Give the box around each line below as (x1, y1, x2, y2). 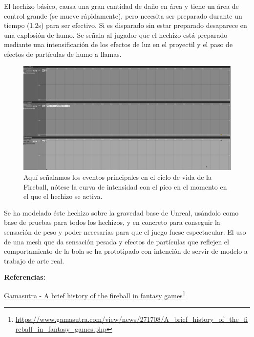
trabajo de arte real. (4, 255, 64, 265)
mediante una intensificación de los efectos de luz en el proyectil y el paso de (4, 39, 233, 49)
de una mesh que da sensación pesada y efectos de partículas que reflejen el (4, 236, 229, 246)
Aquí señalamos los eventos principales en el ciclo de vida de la (23, 171, 212, 182)
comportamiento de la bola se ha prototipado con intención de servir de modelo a (4, 246, 248, 256)
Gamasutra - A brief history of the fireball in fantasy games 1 (4, 289, 186, 300)
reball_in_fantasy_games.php (15, 323, 106, 334)
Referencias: (4, 272, 45, 282)
